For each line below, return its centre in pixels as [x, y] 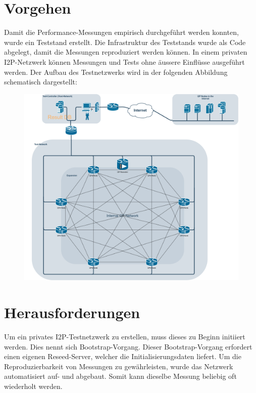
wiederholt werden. [33, 386]
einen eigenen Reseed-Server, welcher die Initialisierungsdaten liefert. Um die [123, 356]
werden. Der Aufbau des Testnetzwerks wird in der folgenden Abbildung [116, 72]
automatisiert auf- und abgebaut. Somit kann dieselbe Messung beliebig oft [120, 376]
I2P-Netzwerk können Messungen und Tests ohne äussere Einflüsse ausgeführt [124, 61]
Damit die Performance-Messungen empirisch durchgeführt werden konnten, [121, 32]
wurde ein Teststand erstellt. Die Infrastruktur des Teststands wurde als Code [125, 42]
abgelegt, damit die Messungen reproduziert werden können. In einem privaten [126, 52]
